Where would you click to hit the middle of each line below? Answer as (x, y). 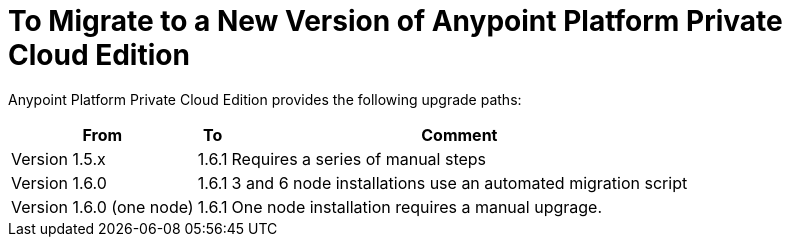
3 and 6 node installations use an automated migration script (459, 182)
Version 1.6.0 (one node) (102, 206)
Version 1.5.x (58, 158)
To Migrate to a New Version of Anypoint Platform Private (395, 21)
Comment (459, 134)
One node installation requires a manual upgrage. (417, 206)
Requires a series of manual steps (359, 158)
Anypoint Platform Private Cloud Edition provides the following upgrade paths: (265, 99)
